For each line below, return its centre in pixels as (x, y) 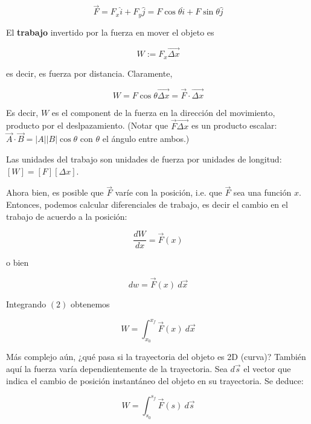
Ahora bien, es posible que (55, 192)
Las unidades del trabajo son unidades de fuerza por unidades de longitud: (144, 159)
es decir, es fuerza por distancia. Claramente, (89, 73)
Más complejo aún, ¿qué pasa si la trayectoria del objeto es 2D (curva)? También (156, 357)
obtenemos (90, 304)
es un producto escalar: (234, 125)
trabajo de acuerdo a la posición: (67, 216)
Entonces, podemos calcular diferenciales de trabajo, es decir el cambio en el (147, 204)
